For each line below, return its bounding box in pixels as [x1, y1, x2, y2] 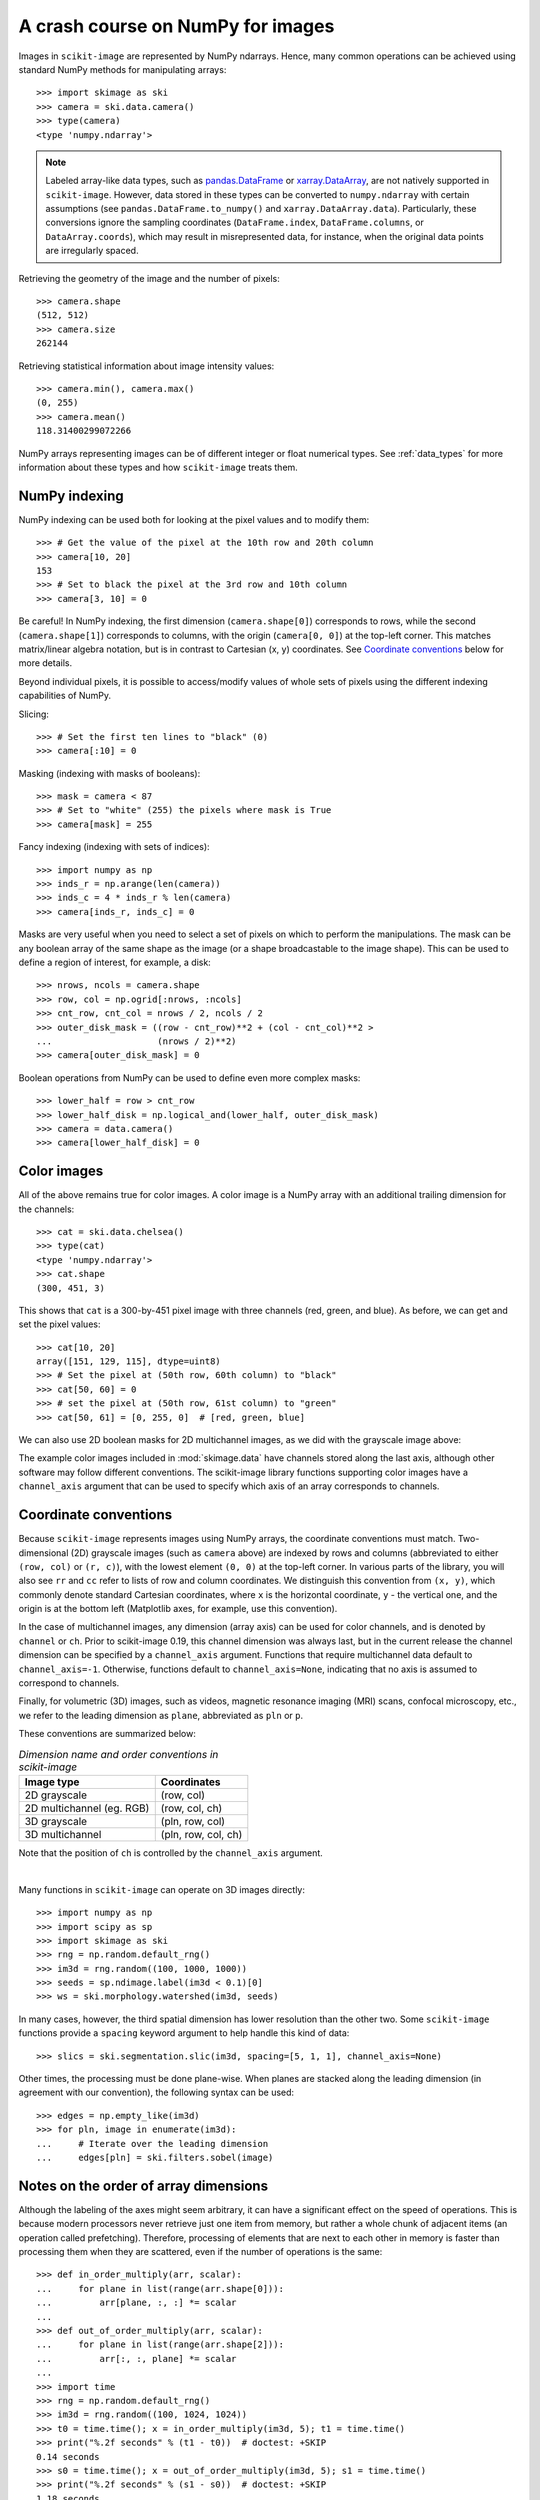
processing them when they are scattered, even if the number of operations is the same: [18, 2246, 383, 2258]
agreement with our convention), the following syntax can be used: [18, 2086, 295, 2099]
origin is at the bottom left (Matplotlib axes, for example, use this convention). [18, 1603, 338, 1615]
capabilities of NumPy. [18, 690, 112, 702]
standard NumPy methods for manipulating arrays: [18, 63, 227, 75]
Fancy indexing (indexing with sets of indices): [18, 841, 210, 853]
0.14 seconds [36, 2451, 100, 2462]
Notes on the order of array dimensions [18, 2177, 269, 2194]
